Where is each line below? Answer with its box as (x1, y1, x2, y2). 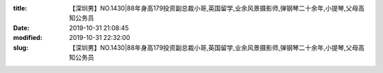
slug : (13, 43, 28, 52)
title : (13, 4, 28, 12)
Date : (13, 23, 30, 32)
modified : (13, 34, 43, 42)
